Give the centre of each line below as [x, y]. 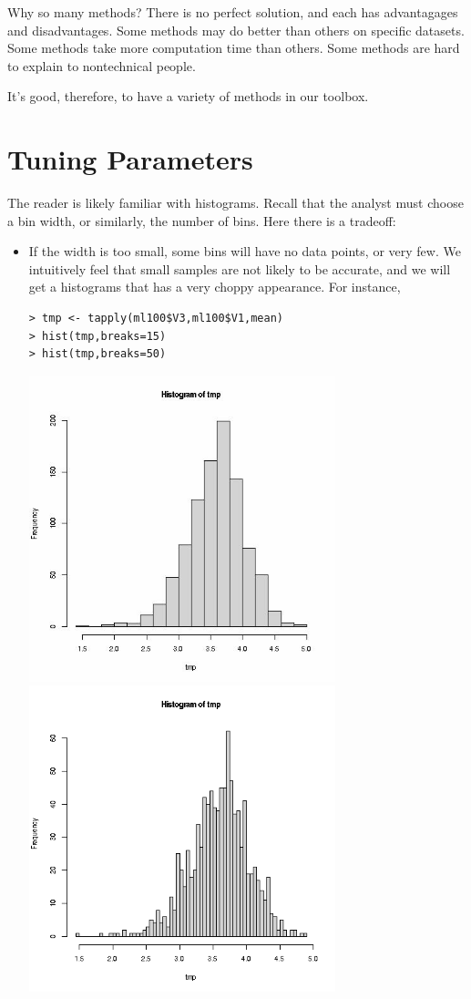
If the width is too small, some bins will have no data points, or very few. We [245, 251]
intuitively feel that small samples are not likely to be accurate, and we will [240, 268]
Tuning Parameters [130, 159]
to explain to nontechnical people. [102, 65]
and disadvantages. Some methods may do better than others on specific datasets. [236, 30]
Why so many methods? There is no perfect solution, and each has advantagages [233, 12]
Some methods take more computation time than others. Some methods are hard [234, 48]
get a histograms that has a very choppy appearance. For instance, [215, 287]
